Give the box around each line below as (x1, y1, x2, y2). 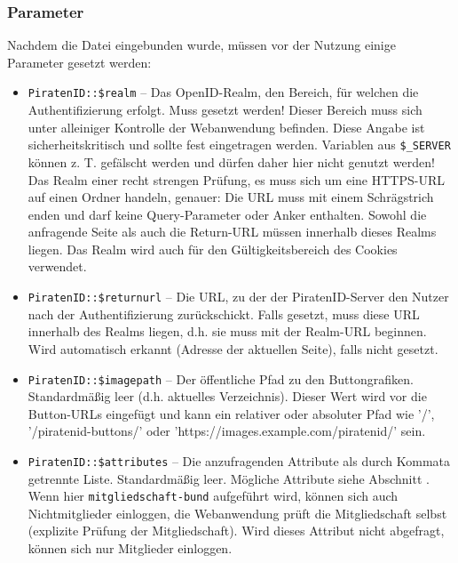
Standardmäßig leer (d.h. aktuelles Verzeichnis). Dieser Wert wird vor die (28, 387, 427, 406)
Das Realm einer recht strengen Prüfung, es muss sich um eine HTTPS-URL (28, 170, 445, 189)
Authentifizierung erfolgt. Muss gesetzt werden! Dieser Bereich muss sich (28, 101, 422, 119)
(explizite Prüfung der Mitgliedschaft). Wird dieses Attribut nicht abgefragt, (28, 521, 445, 540)
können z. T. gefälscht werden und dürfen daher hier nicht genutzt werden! (28, 152, 435, 171)
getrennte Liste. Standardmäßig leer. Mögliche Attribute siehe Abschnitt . (28, 469, 430, 487)
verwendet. (28, 257, 87, 276)
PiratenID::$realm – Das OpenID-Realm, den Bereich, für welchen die (28, 83, 419, 101)
